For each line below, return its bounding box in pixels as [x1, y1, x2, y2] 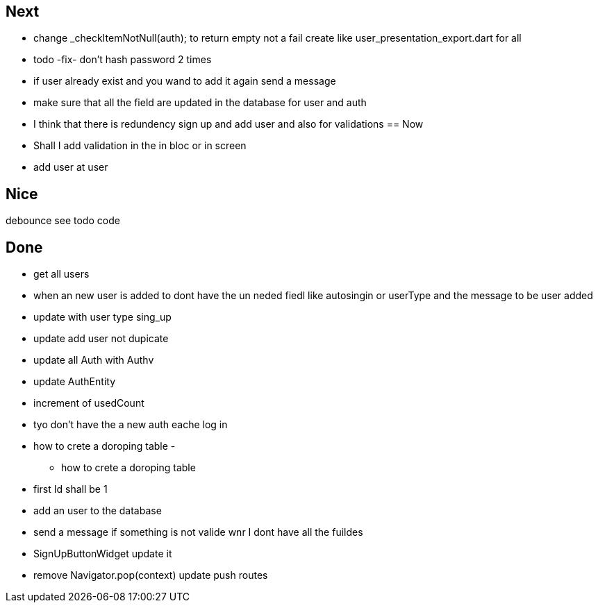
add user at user [33, 161, 108, 174]
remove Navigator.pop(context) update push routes [33, 569, 268, 582]
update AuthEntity [33, 375, 116, 388]
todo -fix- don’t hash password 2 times [33, 53, 212, 66]
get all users [33, 268, 90, 280]
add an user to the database [33, 505, 162, 517]
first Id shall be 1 [33, 483, 108, 496]
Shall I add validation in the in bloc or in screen [33, 140, 247, 152]
